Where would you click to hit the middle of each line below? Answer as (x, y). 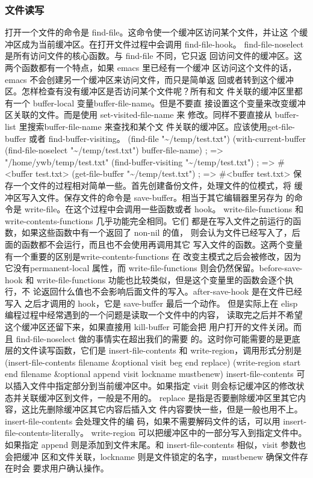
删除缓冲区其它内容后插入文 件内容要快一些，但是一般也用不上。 (175, 409)
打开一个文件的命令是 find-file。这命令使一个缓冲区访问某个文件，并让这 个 (152, 32)
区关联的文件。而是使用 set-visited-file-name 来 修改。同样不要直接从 (138, 115)
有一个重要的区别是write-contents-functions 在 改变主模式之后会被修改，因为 (153, 256)
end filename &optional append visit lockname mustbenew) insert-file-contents (149, 374)
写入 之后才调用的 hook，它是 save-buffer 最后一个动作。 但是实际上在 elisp (151, 303)
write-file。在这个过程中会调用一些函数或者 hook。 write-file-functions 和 (164, 209)
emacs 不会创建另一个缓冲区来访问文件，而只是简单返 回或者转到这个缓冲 (149, 79)
